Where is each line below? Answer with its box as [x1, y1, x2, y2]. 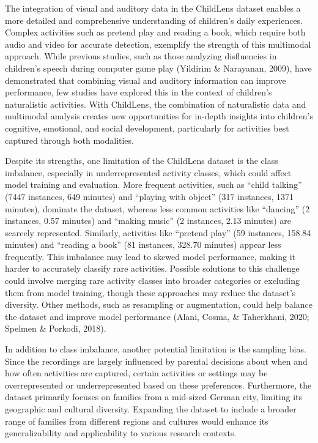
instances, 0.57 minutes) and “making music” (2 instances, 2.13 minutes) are [5, 214, 291, 227]
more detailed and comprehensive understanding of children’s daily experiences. [5, 13, 303, 26]
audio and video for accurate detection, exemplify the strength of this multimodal [5, 37, 311, 50]
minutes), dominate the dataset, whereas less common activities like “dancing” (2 [5, 202, 310, 215]
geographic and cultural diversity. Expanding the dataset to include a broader [5, 403, 297, 415]
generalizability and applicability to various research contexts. [5, 426, 237, 439]
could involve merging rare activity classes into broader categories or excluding [5, 274, 300, 287]
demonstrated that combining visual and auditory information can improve [5, 73, 286, 86]
